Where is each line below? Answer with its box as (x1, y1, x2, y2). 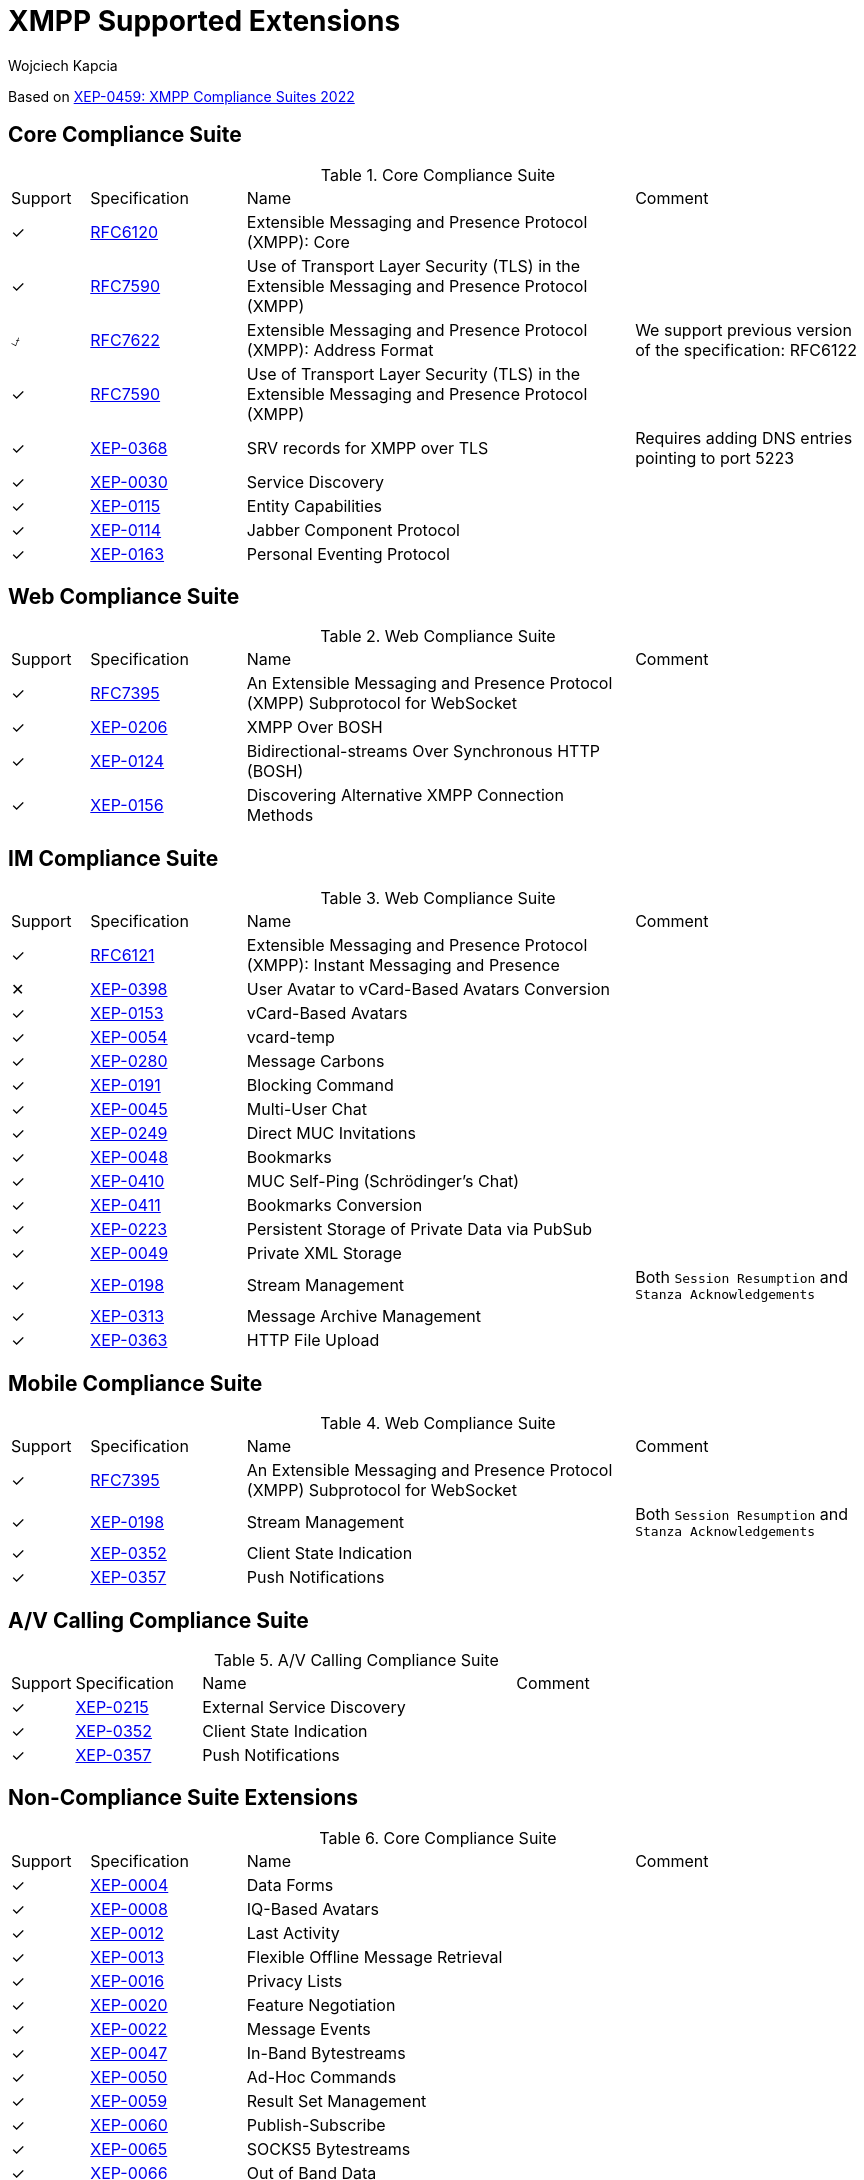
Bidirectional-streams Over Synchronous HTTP (246, 741, 600, 762)
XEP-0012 (90, 1922, 165, 1943)
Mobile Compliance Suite (8, 1370, 263, 1396)
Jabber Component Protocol (246, 519, 460, 540)
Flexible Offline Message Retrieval (246, 1946, 503, 1967)
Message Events (246, 2018, 371, 2039)
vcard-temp (246, 1027, 335, 1048)
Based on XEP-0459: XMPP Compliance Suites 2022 (8, 87, 355, 105)
